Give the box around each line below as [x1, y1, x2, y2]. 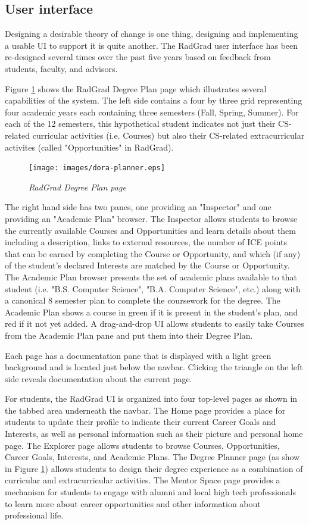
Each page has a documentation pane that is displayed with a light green [5, 349, 271, 361]
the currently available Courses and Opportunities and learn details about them [5, 224, 296, 236]
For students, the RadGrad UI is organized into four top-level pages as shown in [5, 392, 298, 405]
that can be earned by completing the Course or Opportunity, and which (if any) [5, 247, 301, 260]
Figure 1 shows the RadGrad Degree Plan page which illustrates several [5, 82, 267, 95]
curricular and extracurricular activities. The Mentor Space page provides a [5, 474, 280, 486]
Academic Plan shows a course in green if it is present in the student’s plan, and [5, 305, 298, 318]
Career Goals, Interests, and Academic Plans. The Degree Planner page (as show [5, 451, 300, 463]
